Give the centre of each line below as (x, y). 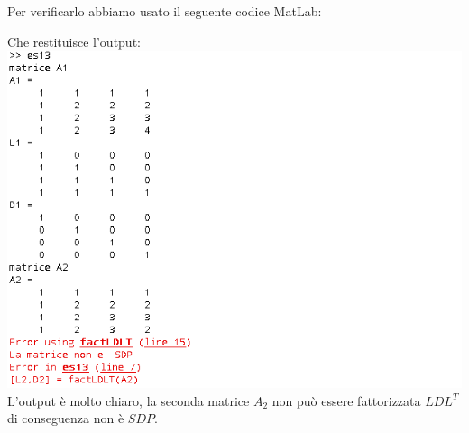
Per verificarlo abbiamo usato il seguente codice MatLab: (165, 11)
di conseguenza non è (66, 418)
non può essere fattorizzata (346, 400)
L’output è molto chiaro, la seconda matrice (129, 400)
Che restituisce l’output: (74, 41)
